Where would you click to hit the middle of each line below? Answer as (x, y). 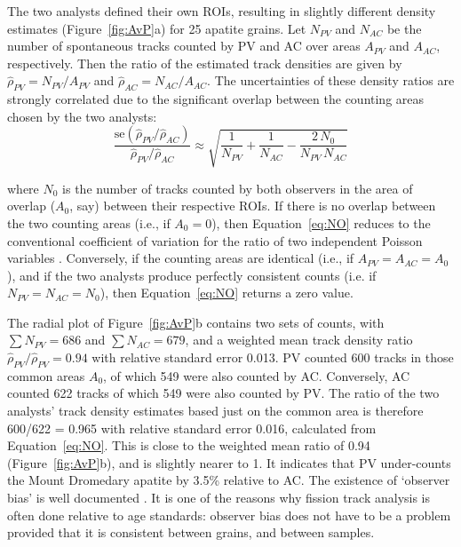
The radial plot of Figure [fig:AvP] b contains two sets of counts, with (196, 322)
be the (404, 28)
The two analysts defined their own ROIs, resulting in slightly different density (222, 11)
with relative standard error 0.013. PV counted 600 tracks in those (273, 357)
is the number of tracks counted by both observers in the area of (238, 188)
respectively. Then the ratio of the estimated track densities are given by (205, 63)
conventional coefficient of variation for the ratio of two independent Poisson (215, 240)
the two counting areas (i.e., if (89, 222)
